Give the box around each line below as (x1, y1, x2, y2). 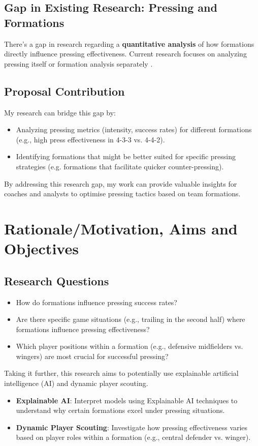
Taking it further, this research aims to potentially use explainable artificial (4, 368, 239, 378)
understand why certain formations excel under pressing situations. (16, 405, 225, 415)
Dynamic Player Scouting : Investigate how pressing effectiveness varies (16, 422, 248, 432)
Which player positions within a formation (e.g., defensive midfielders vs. (16, 341, 243, 351)
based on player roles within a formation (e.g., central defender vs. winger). (16, 432, 251, 442)
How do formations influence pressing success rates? (16, 296, 177, 307)
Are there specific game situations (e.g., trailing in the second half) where (16, 314, 245, 324)
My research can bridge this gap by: (4, 107, 116, 117)
